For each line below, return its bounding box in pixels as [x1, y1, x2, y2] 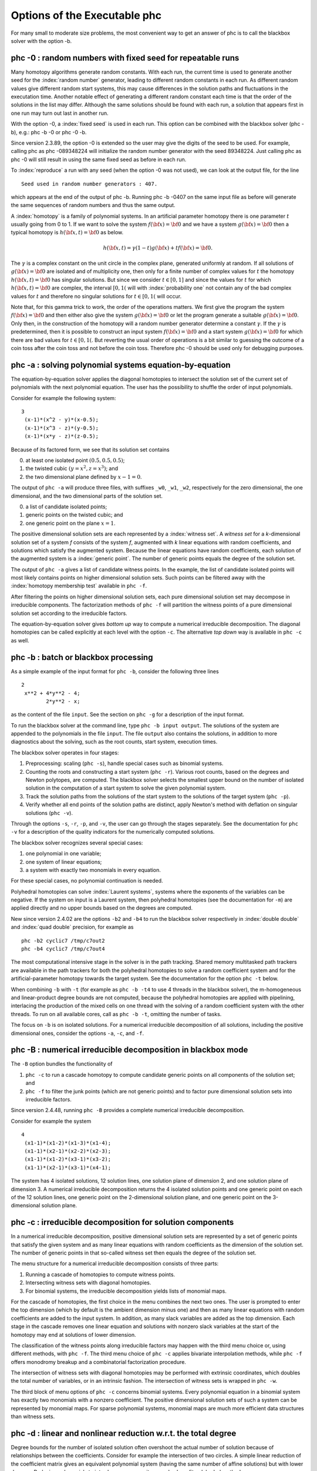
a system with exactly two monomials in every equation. [25, 866, 161, 873]
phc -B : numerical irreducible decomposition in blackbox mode [11, 1045, 248, 1055]
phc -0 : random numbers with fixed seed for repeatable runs [11, 53, 240, 63]
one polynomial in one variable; [25, 850, 102, 857]
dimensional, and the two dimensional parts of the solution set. [11, 492, 163, 500]
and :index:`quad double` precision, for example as [11, 924, 134, 931]
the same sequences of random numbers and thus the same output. [11, 202, 176, 209]
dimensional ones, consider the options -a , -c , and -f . [11, 1030, 144, 1037]
